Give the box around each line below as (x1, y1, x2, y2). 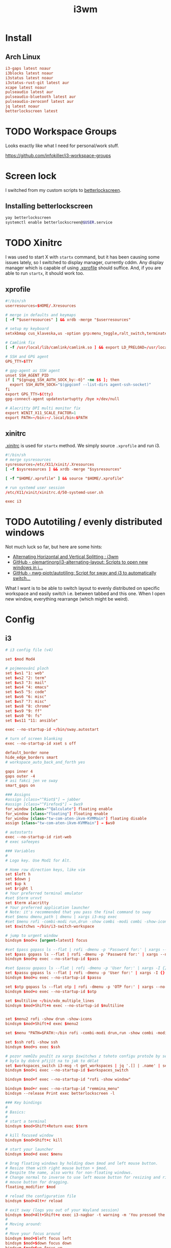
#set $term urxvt (5, 895, 42, 900)
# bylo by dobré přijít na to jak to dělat (5, 1058, 99, 1063)
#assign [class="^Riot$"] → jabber (5, 797, 81, 802)
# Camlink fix (5, 340, 36, 346)
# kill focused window (5, 1133, 53, 1138)
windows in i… (12, 564, 43, 571)
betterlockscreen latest (5, 108, 58, 114)
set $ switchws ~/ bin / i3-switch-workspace (5, 924, 95, 929)
